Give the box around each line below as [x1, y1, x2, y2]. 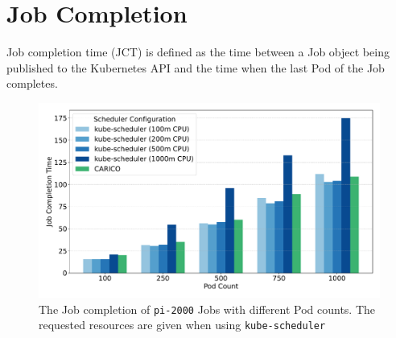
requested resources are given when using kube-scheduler [39, 316, 326, 333]
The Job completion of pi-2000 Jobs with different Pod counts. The [39, 300, 376, 317]
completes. [6, 75, 58, 92]
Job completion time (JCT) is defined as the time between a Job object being [6, 43, 390, 60]
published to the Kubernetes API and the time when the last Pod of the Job [6, 59, 385, 76]
